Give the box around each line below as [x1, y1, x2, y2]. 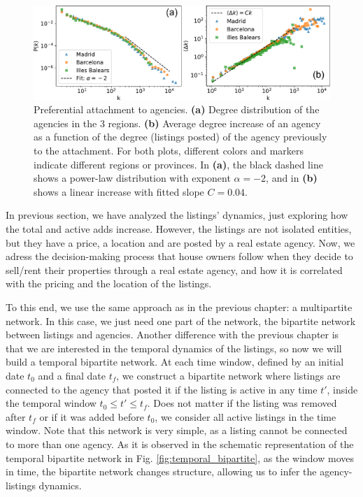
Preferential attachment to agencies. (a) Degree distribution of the [34, 102, 320, 117]
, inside [327, 382, 358, 396]
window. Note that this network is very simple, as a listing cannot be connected [6, 423, 348, 438]
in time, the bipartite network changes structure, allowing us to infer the [6, 464, 317, 479]
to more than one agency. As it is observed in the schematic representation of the [6, 436, 354, 451]
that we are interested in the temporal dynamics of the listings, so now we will [6, 340, 342, 355]
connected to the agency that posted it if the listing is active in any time [6, 382, 318, 396]
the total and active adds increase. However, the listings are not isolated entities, [6, 222, 352, 236]
